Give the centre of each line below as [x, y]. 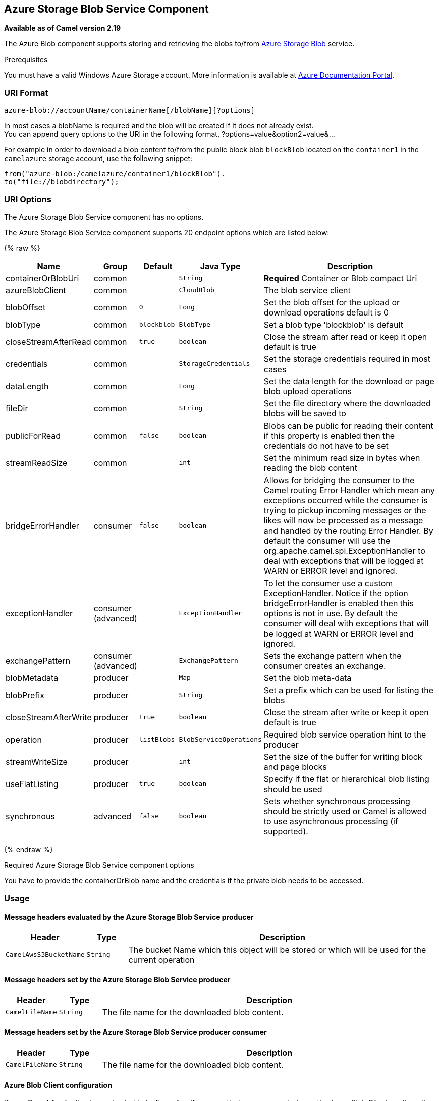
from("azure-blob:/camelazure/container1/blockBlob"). [115, 174]
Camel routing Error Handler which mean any [349, 490]
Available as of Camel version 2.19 [63, 28]
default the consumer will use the [327, 540]
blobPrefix [25, 695]
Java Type [220, 266]
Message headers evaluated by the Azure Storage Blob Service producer [129, 917]
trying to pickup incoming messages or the [345, 510]
